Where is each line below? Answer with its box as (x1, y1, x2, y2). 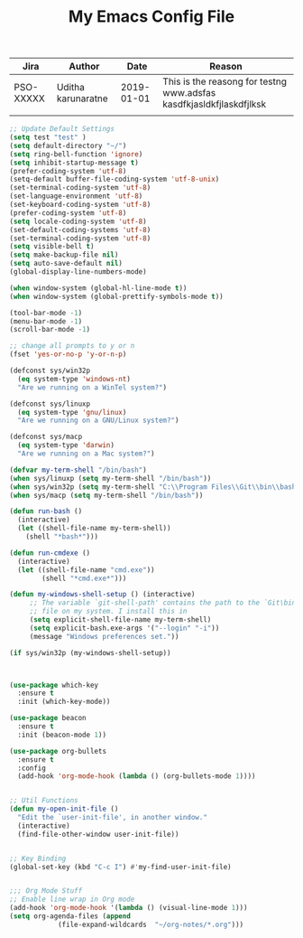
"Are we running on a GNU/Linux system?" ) (17, 416, 179, 426)
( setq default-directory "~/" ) (9, 141, 127, 150)
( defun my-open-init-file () (9, 804, 119, 814)
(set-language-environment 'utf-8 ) (9, 192, 143, 201)
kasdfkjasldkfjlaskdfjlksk (161, 98, 267, 110)
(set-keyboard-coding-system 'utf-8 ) (9, 201, 151, 210)
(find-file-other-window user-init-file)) (17, 830, 179, 839)
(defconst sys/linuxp (9, 399, 91, 408)
